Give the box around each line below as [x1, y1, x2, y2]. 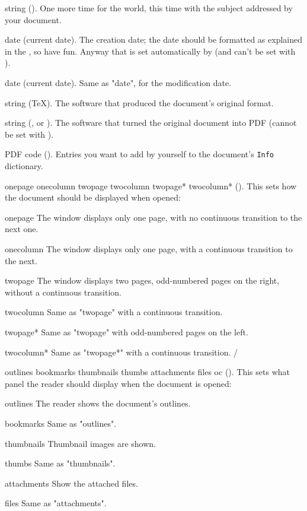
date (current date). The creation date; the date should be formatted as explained [5, 33, 302, 46]
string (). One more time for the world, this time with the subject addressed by [5, 2, 293, 14]
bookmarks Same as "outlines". [5, 417, 117, 429]
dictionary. [5, 160, 43, 172]
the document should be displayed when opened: [5, 191, 181, 204]
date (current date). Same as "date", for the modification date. [5, 76, 232, 88]
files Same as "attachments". [5, 497, 107, 509]
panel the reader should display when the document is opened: [5, 377, 232, 389]
